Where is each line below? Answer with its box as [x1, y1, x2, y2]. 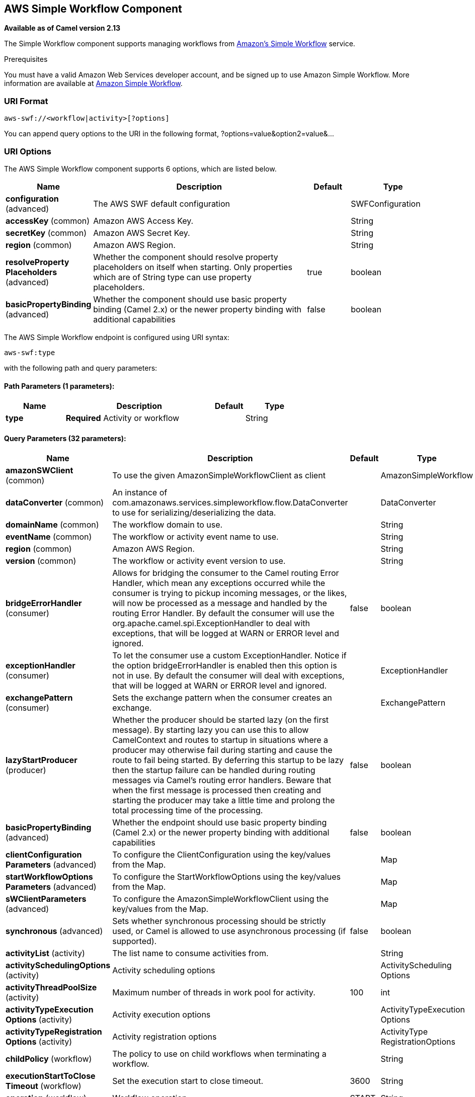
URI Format [4, 96, 48, 106]
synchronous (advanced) [6, 926, 103, 937]
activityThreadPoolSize [6, 982, 97, 993]
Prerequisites [4, 55, 48, 64]
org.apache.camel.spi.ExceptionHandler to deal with [112, 618, 310, 629]
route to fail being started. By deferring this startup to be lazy [112, 755, 344, 766]
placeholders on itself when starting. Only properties [93, 262, 292, 272]
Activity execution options [112, 1009, 211, 1020]
